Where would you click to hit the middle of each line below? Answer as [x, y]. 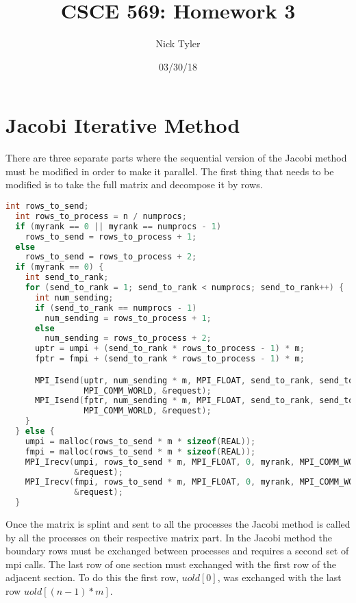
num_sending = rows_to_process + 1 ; [128, 318]
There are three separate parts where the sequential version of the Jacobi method [176, 158]
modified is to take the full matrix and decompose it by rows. [134, 184]
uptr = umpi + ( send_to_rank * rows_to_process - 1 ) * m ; [169, 349]
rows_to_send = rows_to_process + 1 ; [111, 236]
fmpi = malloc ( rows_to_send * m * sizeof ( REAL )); [140, 451]
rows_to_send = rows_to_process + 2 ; [111, 257]
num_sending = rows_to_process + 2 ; [128, 338]
